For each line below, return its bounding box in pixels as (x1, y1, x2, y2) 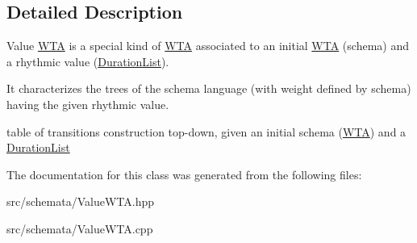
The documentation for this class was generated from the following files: (6, 165, 362, 182)
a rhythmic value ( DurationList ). (6, 52, 169, 69)
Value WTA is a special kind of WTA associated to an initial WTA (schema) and (6, 37, 409, 54)
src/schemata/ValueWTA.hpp (6, 193, 154, 210)
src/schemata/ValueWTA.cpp (6, 220, 153, 237)
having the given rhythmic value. (6, 95, 169, 112)
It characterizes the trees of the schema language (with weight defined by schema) (6, 80, 411, 97)
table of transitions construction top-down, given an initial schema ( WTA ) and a (6, 123, 407, 140)
